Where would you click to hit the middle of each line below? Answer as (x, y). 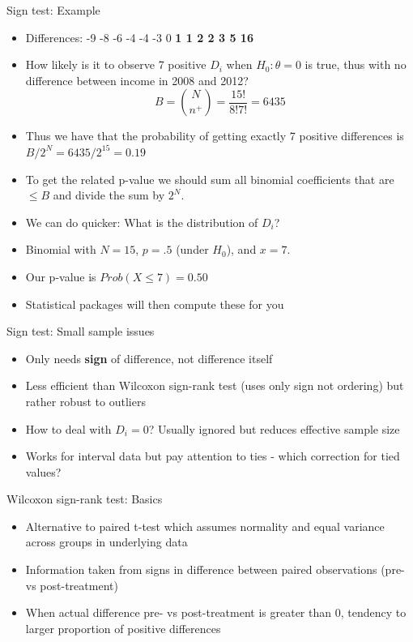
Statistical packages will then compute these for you (155, 304)
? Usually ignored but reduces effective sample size (274, 428)
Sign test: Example (53, 10)
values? (43, 471)
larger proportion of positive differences (123, 628)
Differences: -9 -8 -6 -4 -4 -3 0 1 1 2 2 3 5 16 (139, 37)
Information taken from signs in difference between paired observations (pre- (215, 569)
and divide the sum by (109, 195)
